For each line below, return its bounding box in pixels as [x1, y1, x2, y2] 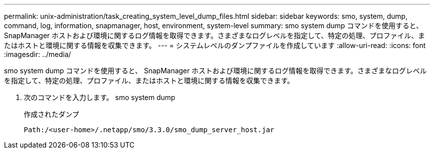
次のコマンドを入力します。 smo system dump [24, 93, 175, 102]
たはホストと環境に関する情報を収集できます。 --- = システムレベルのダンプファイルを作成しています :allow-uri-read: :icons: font [4, 41, 426, 50]
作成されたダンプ [24, 110, 79, 118]
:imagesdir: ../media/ [4, 50, 71, 58]
